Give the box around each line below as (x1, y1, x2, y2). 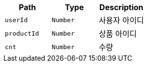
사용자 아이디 (98, 15, 144, 25)
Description (99, 2, 144, 12)
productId (5, 29, 39, 37)
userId (5, 16, 28, 24)
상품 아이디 (98, 29, 137, 39)
